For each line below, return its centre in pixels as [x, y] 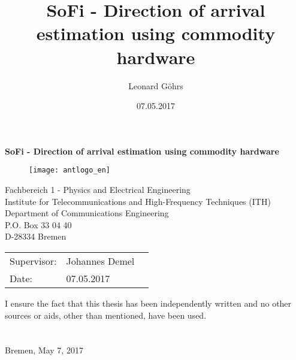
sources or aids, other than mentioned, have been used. [106, 315]
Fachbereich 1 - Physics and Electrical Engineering [98, 189]
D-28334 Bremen [36, 236]
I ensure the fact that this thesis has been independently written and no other [148, 303]
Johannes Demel [100, 261]
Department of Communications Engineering [87, 213]
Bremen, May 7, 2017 [44, 350]
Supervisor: [33, 261]
